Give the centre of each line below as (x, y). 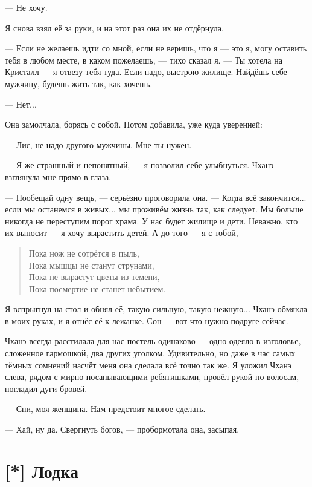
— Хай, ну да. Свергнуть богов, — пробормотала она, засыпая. (122, 429)
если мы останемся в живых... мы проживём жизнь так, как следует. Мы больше (154, 209)
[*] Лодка (42, 470)
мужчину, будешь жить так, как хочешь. (79, 83)
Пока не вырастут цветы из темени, (94, 277)
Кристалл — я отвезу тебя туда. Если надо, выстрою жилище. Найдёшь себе (146, 72)
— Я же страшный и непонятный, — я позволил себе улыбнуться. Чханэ (139, 165)
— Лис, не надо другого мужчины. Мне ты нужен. (98, 144)
